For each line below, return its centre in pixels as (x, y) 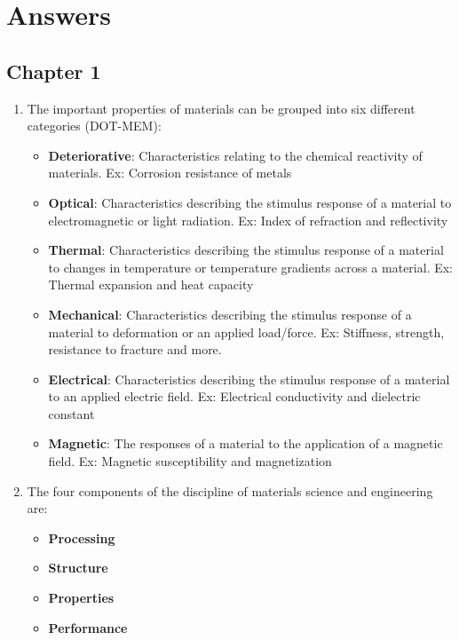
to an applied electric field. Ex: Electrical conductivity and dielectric (234, 396)
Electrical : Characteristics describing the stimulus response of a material (249, 379)
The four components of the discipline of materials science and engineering (230, 490)
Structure (78, 568)
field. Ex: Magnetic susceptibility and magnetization (190, 461)
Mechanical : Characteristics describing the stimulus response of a (230, 314)
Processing (82, 537)
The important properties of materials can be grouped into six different (221, 108)
